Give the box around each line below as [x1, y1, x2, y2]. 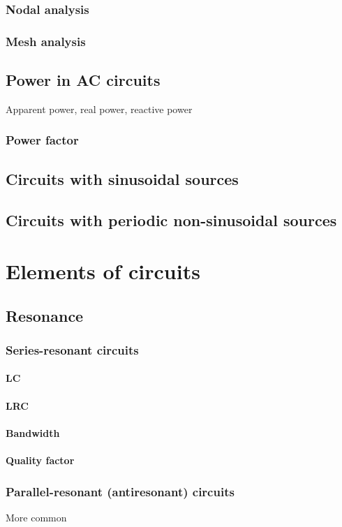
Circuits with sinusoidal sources [6, 168, 239, 189]
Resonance [6, 304, 84, 326]
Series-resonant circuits [6, 341, 139, 358]
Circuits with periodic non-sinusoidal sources [6, 209, 337, 230]
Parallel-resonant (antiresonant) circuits [6, 482, 235, 500]
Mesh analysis [6, 32, 86, 50]
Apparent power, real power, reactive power [6, 101, 193, 116]
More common [6, 510, 67, 524]
